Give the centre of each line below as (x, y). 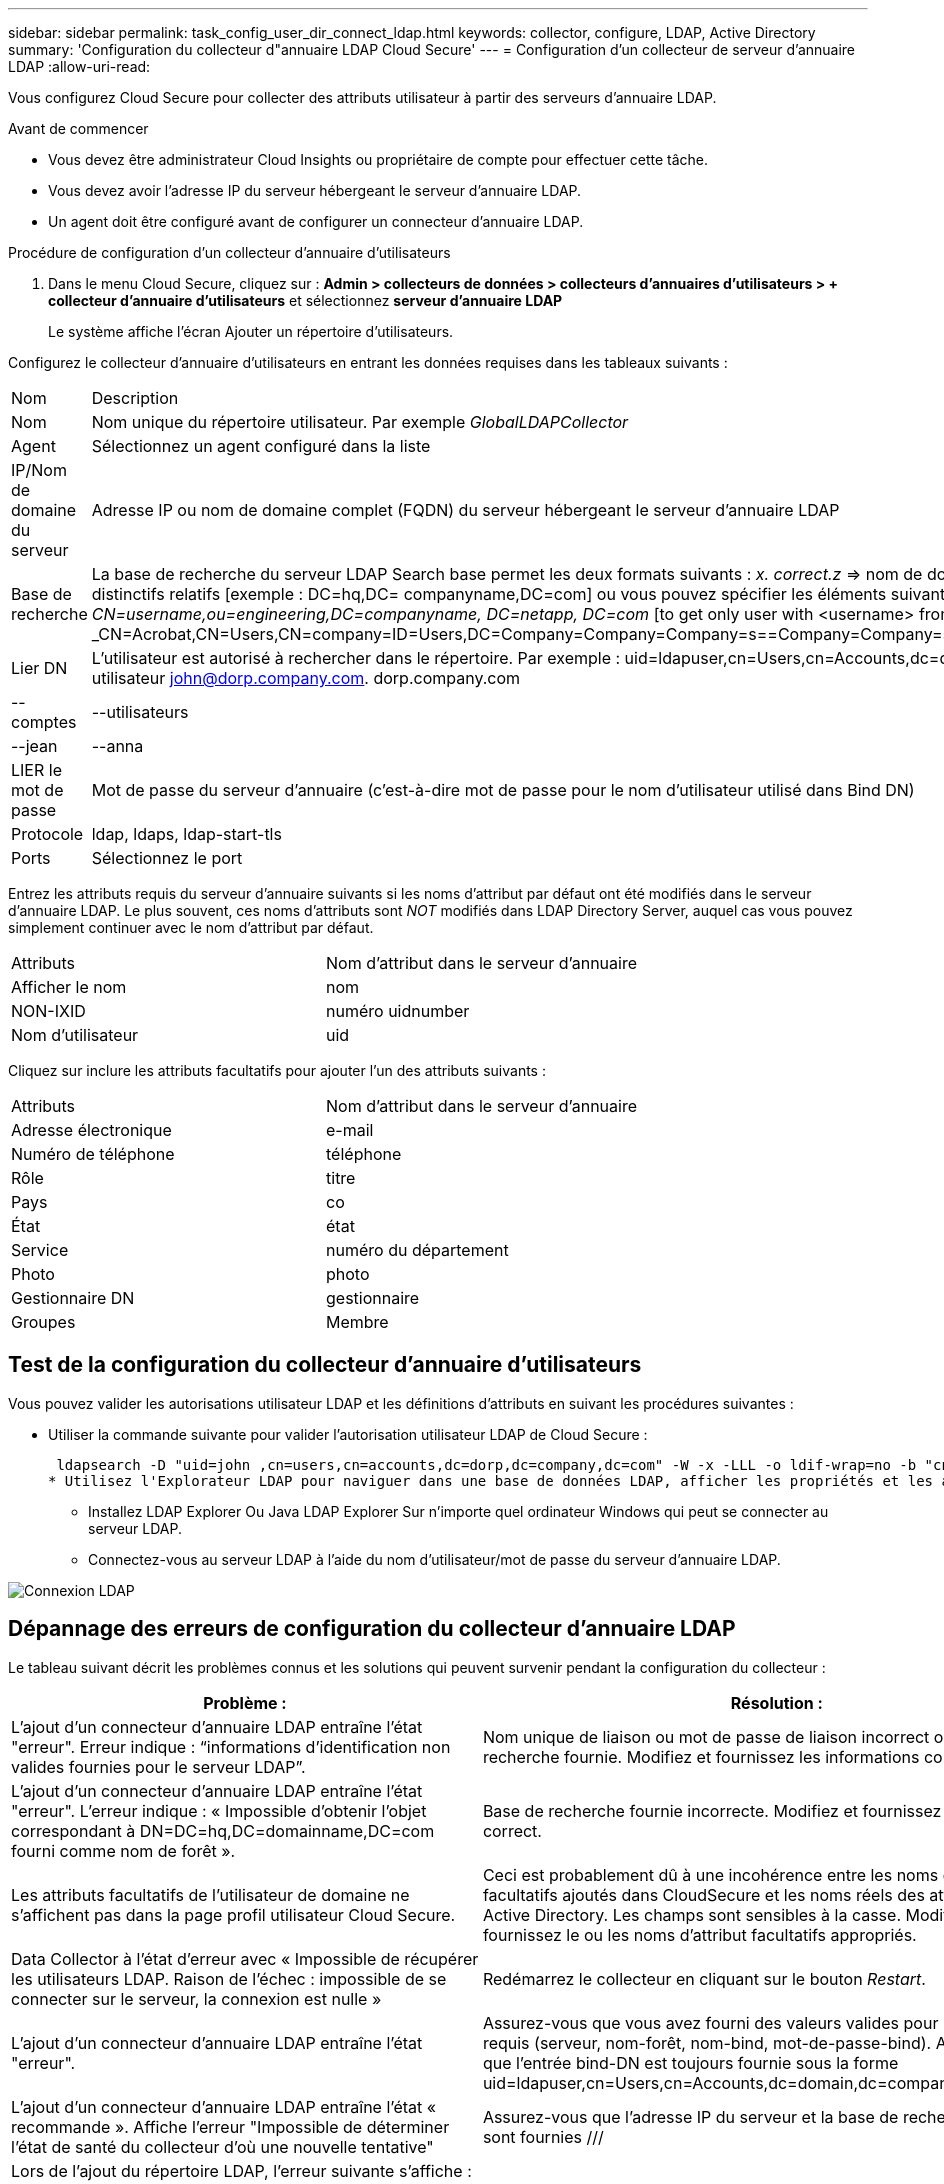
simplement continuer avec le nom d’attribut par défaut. (191, 927)
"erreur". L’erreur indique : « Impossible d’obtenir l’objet (219, 1810)
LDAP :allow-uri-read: (79, 66)
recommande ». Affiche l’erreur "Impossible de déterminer (230, 2126)
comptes (44, 722)
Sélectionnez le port (167, 858)
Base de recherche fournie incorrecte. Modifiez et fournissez (712, 1810)
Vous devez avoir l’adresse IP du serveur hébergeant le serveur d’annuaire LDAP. (315, 190)
